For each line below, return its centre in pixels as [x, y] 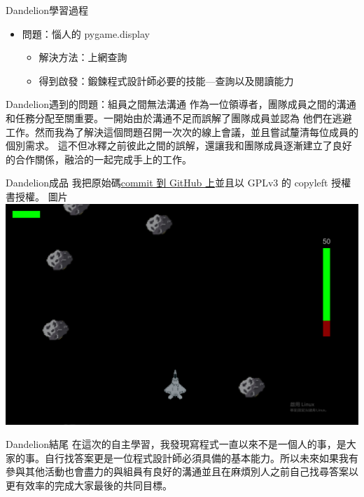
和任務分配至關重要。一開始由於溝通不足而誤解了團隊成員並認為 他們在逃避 [179, 117]
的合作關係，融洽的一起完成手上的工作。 [99, 159]
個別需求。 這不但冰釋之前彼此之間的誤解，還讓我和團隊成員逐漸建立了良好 [179, 145]
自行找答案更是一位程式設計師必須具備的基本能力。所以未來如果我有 [201, 457]
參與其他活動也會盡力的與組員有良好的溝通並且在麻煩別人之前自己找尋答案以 [182, 471]
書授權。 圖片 [37, 196]
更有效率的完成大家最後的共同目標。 [89, 485]
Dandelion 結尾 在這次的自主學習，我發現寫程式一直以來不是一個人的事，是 [176, 444]
